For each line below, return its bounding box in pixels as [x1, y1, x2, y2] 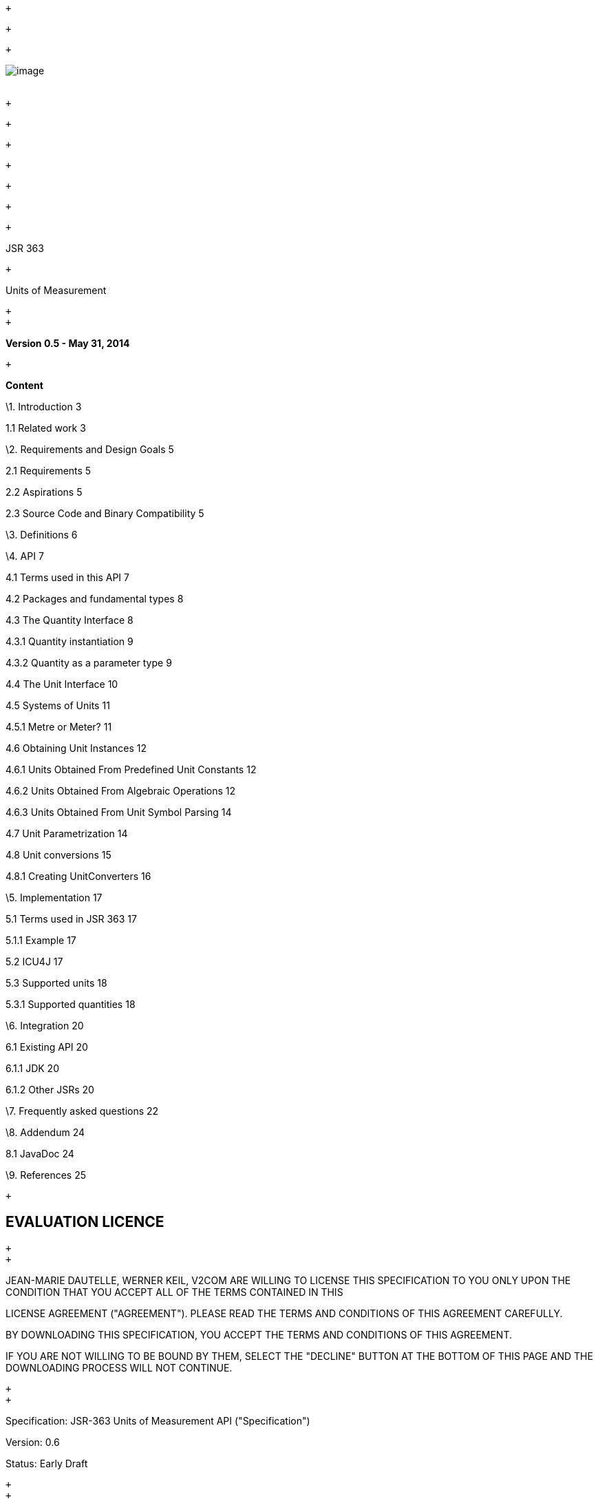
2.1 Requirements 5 [6, 465, 92, 476]
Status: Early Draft [6, 1457, 88, 1469]
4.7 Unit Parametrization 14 [6, 828, 128, 839]
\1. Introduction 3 [6, 401, 82, 412]
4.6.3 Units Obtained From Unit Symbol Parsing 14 [6, 806, 232, 818]
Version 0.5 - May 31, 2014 [6, 337, 130, 349]
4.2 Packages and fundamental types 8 [6, 593, 184, 605]
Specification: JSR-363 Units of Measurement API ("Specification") [6, 1414, 310, 1427]
